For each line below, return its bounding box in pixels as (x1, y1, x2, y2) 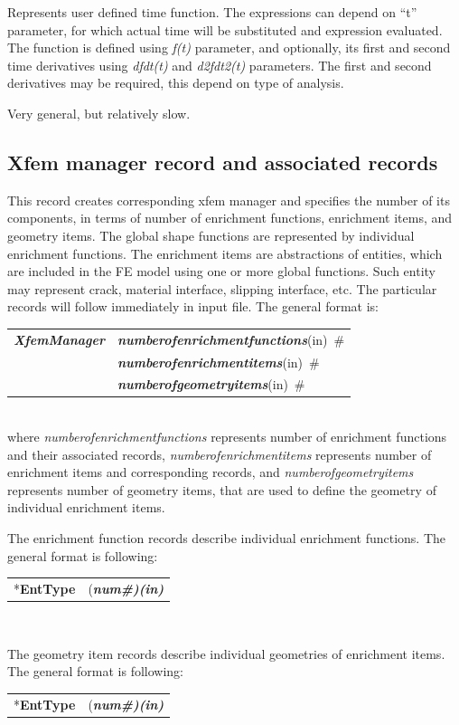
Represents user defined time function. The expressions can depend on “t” (7, 3, 417, 21)
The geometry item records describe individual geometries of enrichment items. (7, 644, 445, 663)
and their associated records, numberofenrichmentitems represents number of (7, 444, 432, 463)
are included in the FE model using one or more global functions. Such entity (7, 262, 436, 281)
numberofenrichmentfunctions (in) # (117, 329, 345, 348)
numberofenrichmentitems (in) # (117, 352, 320, 371)
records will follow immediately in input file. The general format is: (7, 297, 379, 316)
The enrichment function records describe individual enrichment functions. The (7, 529, 446, 548)
